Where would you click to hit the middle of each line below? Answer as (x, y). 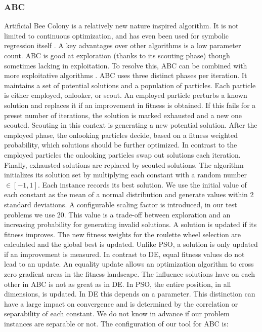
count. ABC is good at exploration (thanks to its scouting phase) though (117, 55)
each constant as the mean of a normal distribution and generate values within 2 (129, 194)
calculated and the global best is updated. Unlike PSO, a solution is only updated (131, 244)
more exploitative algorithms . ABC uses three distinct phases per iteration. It (126, 75)
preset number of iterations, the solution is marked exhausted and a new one (123, 115)
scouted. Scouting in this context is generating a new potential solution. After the (131, 125)
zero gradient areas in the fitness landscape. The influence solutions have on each (129, 274)
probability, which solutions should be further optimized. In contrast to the (121, 145)
